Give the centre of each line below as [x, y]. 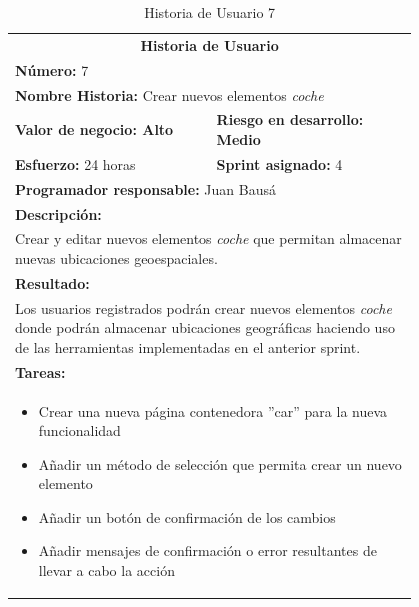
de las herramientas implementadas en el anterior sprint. [188, 346]
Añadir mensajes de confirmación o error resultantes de [207, 550]
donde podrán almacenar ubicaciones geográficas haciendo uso [205, 327]
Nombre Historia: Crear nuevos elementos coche [169, 94]
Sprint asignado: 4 [279, 163]
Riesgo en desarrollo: [290, 119]
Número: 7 [52, 69]
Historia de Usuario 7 [210, 12]
